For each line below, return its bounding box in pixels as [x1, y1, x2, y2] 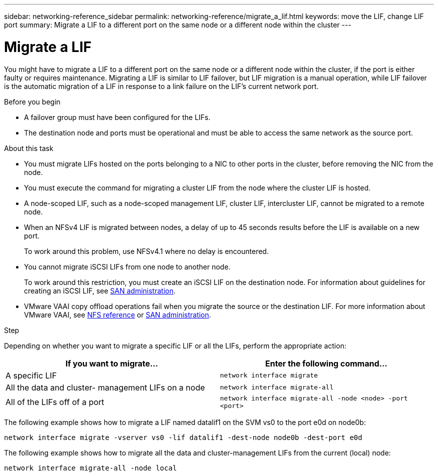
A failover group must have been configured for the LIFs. [24, 112, 210, 121]
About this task [4, 143, 53, 152]
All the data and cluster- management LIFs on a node [5, 382, 205, 392]
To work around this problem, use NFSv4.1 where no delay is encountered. [24, 246, 269, 255]
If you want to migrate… [65, 358, 158, 368]
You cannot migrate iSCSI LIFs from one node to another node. [24, 262, 230, 271]
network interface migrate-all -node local [4, 463, 177, 472]
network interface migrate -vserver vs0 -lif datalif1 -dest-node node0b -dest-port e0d [4, 433, 362, 441]
